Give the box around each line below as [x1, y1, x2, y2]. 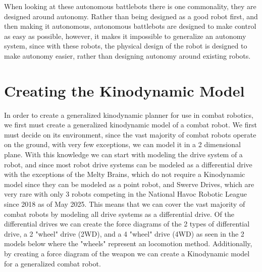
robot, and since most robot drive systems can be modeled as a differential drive [4, 159, 252, 169]
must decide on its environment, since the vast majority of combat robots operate [4, 129, 256, 140]
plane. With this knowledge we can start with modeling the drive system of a [4, 149, 243, 160]
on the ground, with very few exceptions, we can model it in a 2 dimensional [4, 139, 241, 150]
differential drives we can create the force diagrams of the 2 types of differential [4, 218, 250, 229]
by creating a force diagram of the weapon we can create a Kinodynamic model [4, 248, 250, 258]
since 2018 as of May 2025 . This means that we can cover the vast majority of [4, 199, 245, 209]
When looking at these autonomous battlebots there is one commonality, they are [4, 1, 256, 11]
